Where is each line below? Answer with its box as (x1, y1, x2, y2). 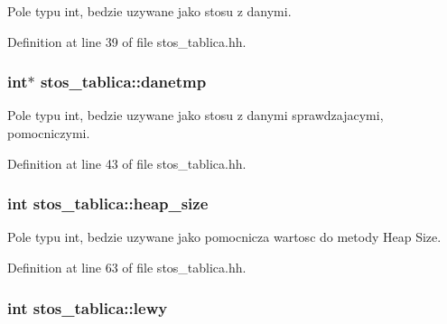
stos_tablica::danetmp (40, 70, 207, 93)
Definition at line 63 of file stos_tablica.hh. (7, 258, 247, 276)
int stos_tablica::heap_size (7, 192, 209, 215)
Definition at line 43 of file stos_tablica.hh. (7, 153, 247, 172)
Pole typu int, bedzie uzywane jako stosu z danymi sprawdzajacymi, (7, 106, 384, 125)
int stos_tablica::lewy (7, 296, 168, 319)
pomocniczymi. (7, 124, 90, 142)
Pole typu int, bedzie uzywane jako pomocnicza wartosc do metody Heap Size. (7, 227, 442, 246)
